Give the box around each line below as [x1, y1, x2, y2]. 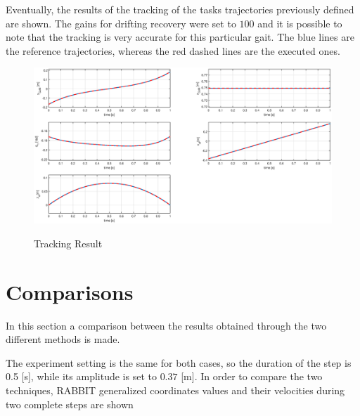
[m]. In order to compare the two [181, 369, 323, 384]
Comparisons [6, 277, 134, 306]
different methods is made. [6, 332, 120, 346]
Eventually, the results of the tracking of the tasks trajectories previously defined [6, 2, 354, 16]
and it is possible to [257, 15, 342, 30]
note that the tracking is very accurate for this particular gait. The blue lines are [6, 30, 354, 44]
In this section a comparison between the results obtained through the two [6, 318, 327, 332]
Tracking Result [34, 235, 103, 250]
